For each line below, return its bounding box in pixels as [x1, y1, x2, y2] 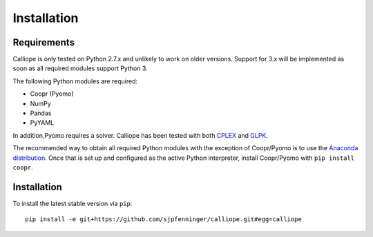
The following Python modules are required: [12, 76, 138, 85]
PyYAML [30, 118, 55, 127]
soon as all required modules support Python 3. [12, 64, 148, 72]
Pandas [30, 109, 52, 117]
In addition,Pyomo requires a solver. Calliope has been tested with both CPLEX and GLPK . [12, 131, 269, 139]
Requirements [12, 37, 75, 48]
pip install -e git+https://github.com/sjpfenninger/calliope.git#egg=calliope [25, 216, 302, 223]
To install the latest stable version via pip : [12, 199, 133, 207]
